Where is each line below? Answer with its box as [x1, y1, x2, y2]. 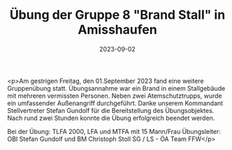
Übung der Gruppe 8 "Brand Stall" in [9, 7, 226, 23]
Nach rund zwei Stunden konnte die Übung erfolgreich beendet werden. [7, 114, 215, 122]
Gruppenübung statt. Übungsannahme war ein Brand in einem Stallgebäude [7, 84, 226, 92]
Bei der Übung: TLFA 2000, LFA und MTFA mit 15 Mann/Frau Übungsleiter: [7, 127, 222, 135]
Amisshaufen [78, 22, 157, 38]
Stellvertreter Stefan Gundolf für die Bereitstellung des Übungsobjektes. [7, 106, 215, 114]
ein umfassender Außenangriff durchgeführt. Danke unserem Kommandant [7, 98, 224, 107]
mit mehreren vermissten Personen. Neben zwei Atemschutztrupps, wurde [7, 91, 222, 100]
